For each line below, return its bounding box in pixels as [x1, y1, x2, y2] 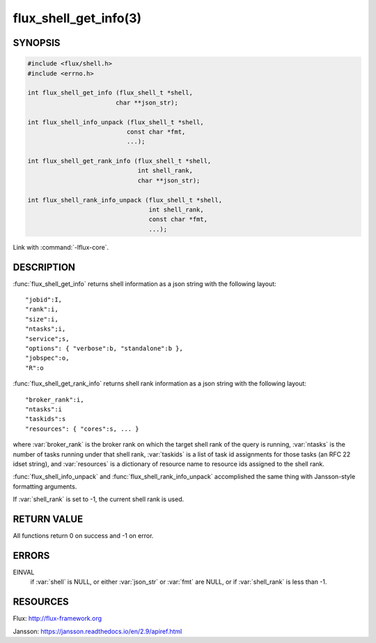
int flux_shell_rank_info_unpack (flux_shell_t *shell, [27, 196, 223, 204]
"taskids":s [25, 415, 66, 423]
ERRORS [13, 550, 50, 562]
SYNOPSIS [13, 37, 61, 49]
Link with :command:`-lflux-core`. [13, 243, 109, 251]
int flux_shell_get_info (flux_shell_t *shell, [27, 89, 193, 97]
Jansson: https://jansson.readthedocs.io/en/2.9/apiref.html [13, 627, 182, 635]
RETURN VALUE [13, 513, 84, 525]
